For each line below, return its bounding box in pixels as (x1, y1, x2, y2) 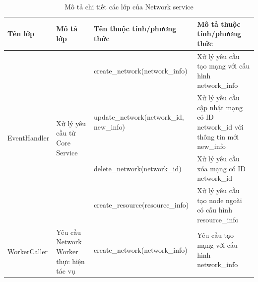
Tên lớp (7, 28, 35, 39)
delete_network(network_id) (93, 163, 182, 173)
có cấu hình (197, 205, 232, 215)
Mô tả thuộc (197, 18, 241, 29)
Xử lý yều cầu (197, 92, 240, 103)
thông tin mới (197, 131, 239, 141)
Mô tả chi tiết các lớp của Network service (64, 1, 193, 11)
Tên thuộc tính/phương (93, 23, 177, 34)
